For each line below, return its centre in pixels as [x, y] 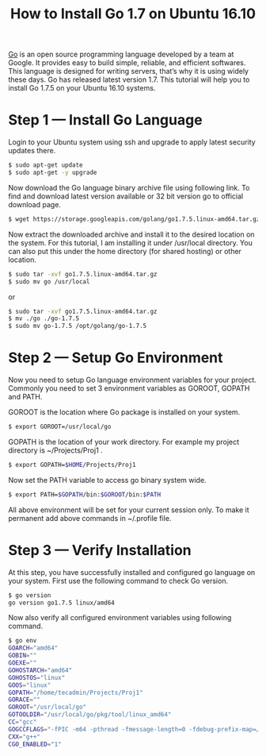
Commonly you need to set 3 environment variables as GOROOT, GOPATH [129, 388]
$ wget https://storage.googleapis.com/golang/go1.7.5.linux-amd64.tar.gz [134, 219]
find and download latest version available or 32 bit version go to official [126, 196]
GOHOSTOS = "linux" [37, 677]
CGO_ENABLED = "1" [35, 744]
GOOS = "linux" [30, 685]
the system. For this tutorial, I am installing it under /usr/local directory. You [131, 242]
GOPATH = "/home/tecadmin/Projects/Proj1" [76, 692]
